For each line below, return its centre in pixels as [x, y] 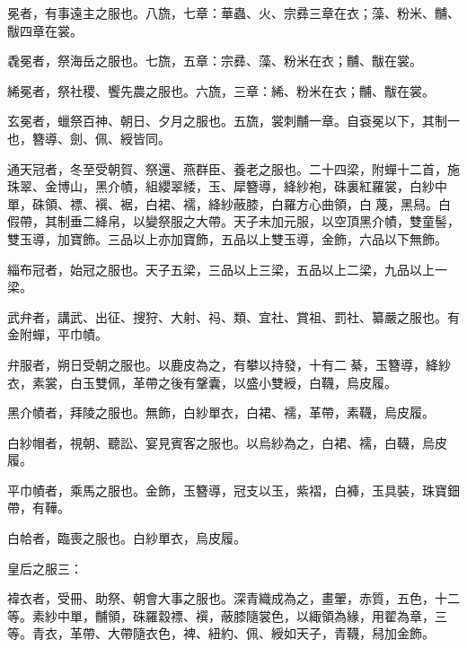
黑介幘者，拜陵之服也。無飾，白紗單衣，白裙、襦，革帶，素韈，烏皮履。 [221, 412]
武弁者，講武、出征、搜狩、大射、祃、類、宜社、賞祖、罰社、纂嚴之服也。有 [233, 316]
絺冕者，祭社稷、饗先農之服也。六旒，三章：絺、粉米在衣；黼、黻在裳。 [221, 90]
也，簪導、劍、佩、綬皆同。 [89, 138]
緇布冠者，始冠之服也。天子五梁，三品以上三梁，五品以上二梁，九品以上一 [227, 269]
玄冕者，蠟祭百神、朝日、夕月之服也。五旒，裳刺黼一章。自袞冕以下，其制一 [233, 121]
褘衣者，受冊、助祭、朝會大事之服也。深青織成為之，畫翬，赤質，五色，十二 [233, 598]
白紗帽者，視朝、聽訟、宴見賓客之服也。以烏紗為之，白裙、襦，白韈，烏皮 [227, 442]
